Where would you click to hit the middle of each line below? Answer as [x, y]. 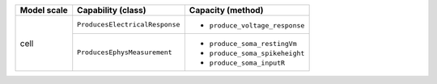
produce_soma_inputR [247, 63]
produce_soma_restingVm [253, 44]
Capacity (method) [226, 10]
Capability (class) [112, 10]
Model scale [44, 10]
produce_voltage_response [257, 25]
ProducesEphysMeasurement [125, 52]
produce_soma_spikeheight [257, 53]
